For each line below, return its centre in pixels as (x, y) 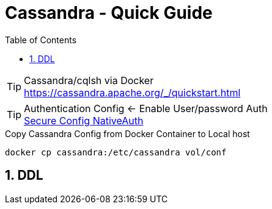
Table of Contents (41, 40)
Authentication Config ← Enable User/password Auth (146, 108)
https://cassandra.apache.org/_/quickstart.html (132, 92)
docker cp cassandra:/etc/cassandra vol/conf (116, 152)
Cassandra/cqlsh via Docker (89, 80)
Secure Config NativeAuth (84, 120)
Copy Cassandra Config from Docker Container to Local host (127, 133)
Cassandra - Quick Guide (109, 13)
